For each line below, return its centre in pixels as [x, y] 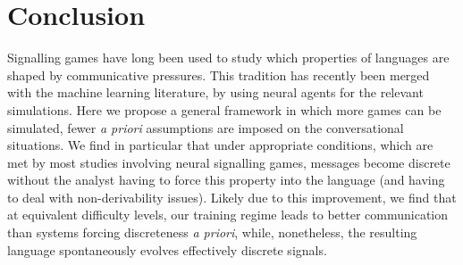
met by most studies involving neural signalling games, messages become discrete [229, 162]
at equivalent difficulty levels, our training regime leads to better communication [228, 215]
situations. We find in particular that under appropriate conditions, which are [220, 145]
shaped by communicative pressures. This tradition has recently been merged [219, 75]
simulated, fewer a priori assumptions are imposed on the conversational [206, 127]
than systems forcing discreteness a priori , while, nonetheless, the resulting [212, 232]
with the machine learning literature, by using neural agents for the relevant [215, 92]
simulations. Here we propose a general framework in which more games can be [224, 109]
